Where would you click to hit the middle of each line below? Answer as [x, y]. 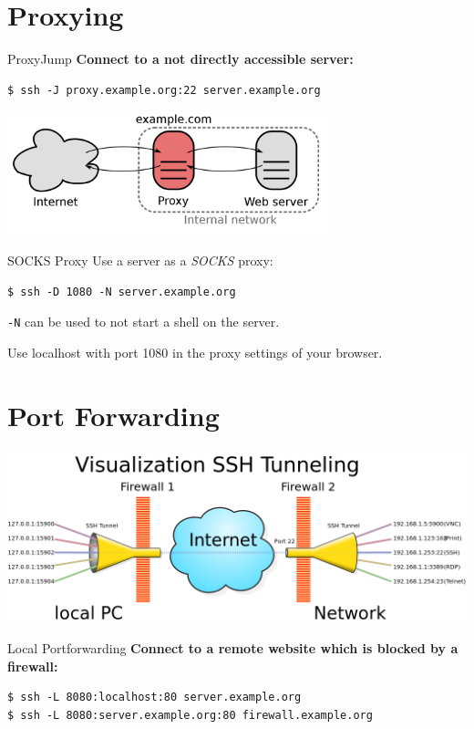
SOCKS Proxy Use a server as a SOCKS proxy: [140, 260]
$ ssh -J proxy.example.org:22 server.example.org [164, 90]
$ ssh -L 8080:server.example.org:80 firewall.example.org [190, 715]
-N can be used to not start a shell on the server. [144, 322]
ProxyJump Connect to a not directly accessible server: [180, 59]
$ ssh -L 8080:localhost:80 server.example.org [155, 698]
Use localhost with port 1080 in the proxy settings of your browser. [195, 352]
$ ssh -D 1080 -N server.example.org [122, 292]
